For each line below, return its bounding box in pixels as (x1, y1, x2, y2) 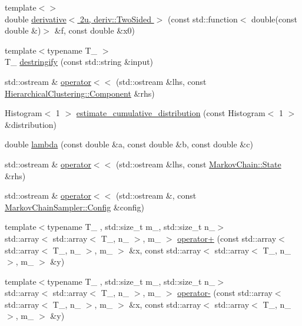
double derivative (5, 12, 67, 25)
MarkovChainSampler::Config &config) (5, 200, 144, 213)
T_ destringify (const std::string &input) (5, 55, 154, 68)
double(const (251, 12, 297, 25)
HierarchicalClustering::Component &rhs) (5, 87, 155, 99)
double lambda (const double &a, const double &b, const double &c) (5, 138, 253, 150)
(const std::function (167, 12, 238, 25)
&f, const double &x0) (54, 24, 135, 37)
